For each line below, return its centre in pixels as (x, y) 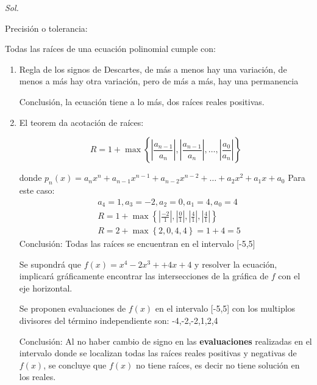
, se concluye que (75, 365)
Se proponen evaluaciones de (73, 308)
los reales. (37, 377)
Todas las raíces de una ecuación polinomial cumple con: (110, 49)
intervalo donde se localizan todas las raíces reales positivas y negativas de (158, 353)
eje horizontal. (46, 288)
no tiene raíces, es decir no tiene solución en (218, 365)
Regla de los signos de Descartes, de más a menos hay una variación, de (153, 69)
